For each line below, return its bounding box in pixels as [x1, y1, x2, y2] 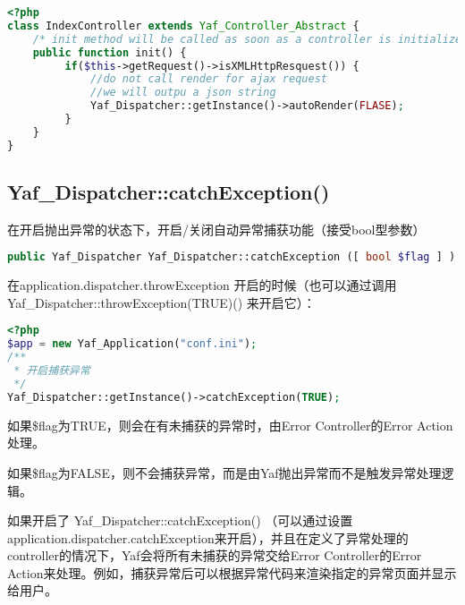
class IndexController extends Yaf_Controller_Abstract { [7, 19, 359, 32]
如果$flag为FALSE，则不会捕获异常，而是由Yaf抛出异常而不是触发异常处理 [7, 463, 442, 481]
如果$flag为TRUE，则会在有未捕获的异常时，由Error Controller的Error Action [7, 415, 453, 434]
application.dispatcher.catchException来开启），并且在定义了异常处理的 [7, 528, 409, 547]
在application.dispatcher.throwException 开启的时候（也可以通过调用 [7, 276, 397, 294]
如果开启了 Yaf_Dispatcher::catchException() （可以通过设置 [7, 511, 353, 530]
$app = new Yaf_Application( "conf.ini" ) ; [7, 337, 258, 351]
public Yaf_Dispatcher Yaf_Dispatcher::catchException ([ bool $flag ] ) [7, 251, 456, 264]
